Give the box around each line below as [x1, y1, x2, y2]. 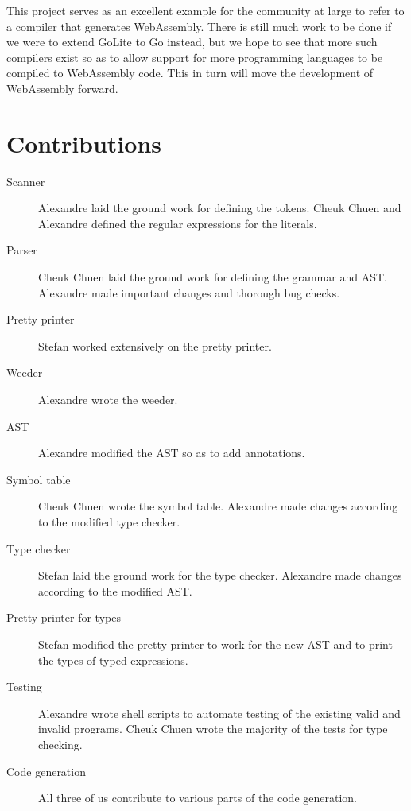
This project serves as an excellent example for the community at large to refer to [6, 2, 405, 18]
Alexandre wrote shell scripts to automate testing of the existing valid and [38, 704, 401, 721]
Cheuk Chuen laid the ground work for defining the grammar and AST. [38, 269, 387, 285]
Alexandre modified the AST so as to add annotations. [38, 444, 305, 461]
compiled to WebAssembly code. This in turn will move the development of [6, 64, 374, 81]
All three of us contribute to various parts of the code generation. [38, 790, 357, 806]
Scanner [6, 173, 45, 189]
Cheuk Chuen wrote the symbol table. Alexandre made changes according [38, 498, 398, 514]
